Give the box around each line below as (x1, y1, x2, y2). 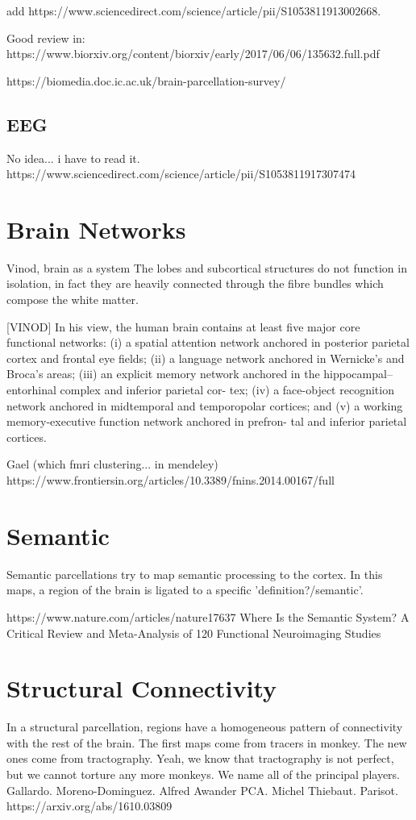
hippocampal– (323, 365, 393, 382)
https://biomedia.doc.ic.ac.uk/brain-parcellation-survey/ (6, 72, 286, 89)
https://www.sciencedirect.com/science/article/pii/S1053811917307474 (6, 165, 356, 182)
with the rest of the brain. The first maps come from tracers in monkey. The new (6, 734, 407, 751)
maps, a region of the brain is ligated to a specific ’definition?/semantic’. (6, 581, 364, 598)
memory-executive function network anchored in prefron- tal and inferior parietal (6, 413, 407, 430)
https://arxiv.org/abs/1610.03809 (6, 797, 173, 814)
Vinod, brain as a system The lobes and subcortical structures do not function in (6, 259, 407, 276)
